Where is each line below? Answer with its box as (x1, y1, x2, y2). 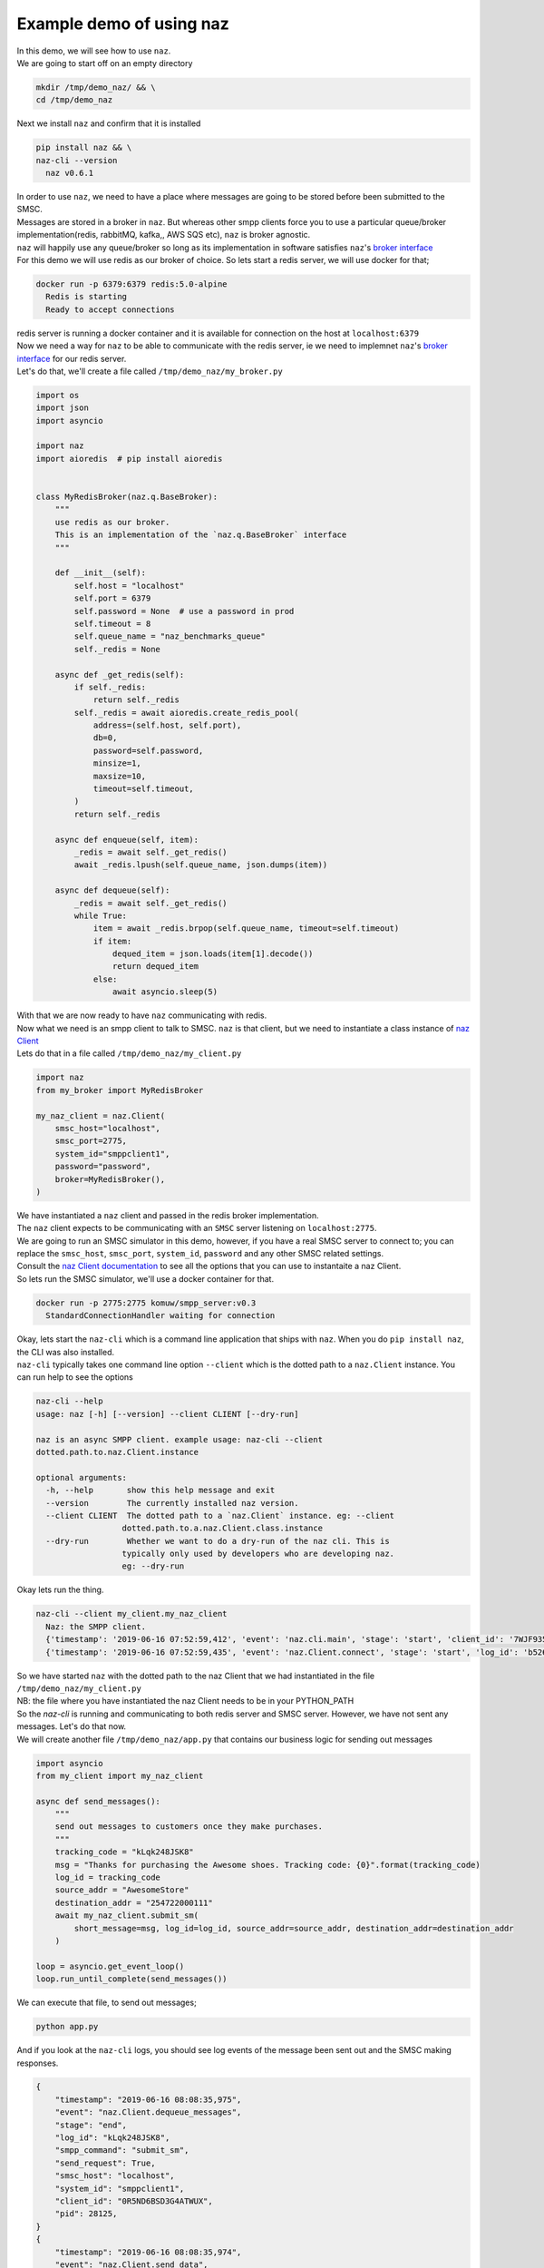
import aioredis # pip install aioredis (35, 454, 223, 464)
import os (35, 390, 80, 400)
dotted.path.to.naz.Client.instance (35, 1447, 199, 1457)
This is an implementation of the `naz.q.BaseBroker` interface (54, 530, 347, 540)
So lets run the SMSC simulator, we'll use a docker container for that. (16, 1273, 275, 1284)
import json (35, 403, 90, 413)
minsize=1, (92, 758, 142, 768)
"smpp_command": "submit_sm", (54, 2146, 189, 2156)
